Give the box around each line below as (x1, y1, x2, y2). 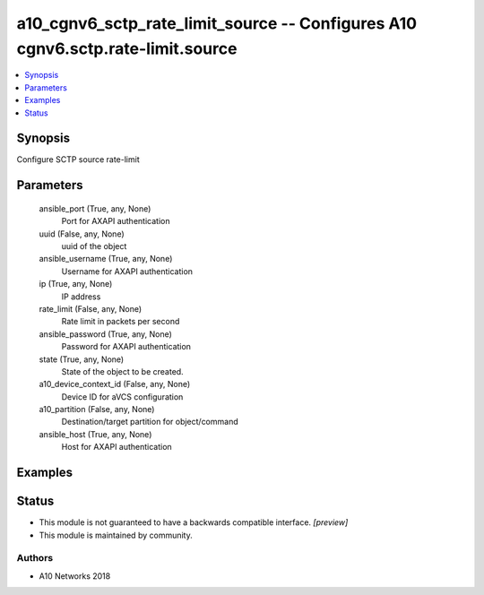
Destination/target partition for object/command (61, 417, 238, 427)
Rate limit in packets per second (61, 316, 180, 327)
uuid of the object (61, 241, 127, 251)
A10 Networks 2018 (39, 570, 111, 582)
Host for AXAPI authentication (61, 442, 172, 453)
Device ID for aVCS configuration (61, 391, 184, 402)
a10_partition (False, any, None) (39, 404, 155, 415)
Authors (16, 552, 54, 565)
